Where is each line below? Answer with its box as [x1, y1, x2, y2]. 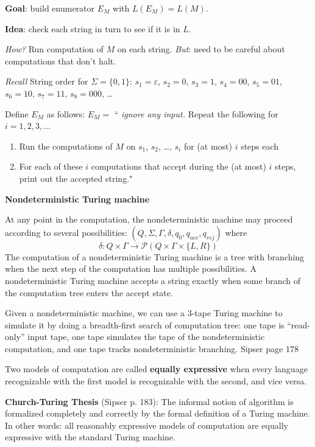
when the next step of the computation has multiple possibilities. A [5, 262, 257, 275]
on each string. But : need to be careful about [117, 43, 285, 55]
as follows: [46, 107, 85, 120]
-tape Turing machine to [191, 307, 283, 319]
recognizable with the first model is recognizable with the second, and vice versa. [5, 375, 307, 387]
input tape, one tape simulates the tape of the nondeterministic [27, 330, 265, 343]
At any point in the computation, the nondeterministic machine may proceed [5, 213, 293, 226]
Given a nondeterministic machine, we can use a [5, 307, 185, 319]
